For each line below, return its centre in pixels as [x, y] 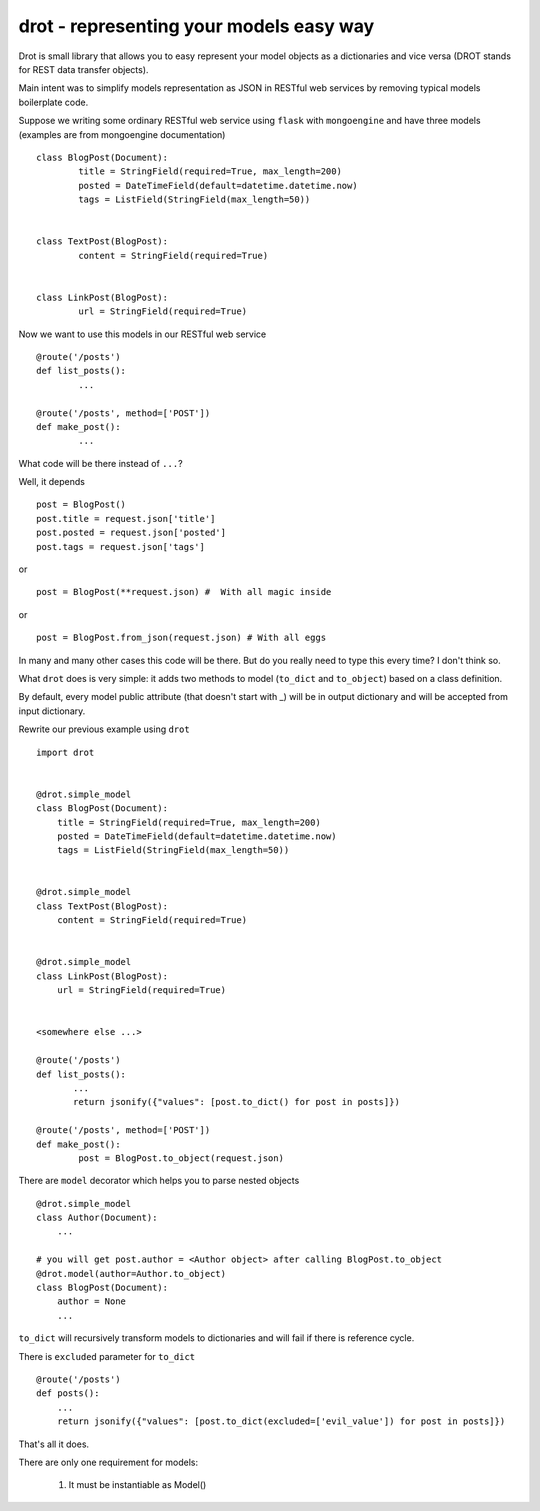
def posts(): [68, 1393]
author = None [91, 1301]
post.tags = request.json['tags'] [120, 546]
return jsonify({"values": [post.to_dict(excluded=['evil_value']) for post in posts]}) [281, 1421]
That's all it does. [54, 1444]
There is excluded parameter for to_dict [107, 1356]
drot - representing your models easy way [196, 26]
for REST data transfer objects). [83, 69]
